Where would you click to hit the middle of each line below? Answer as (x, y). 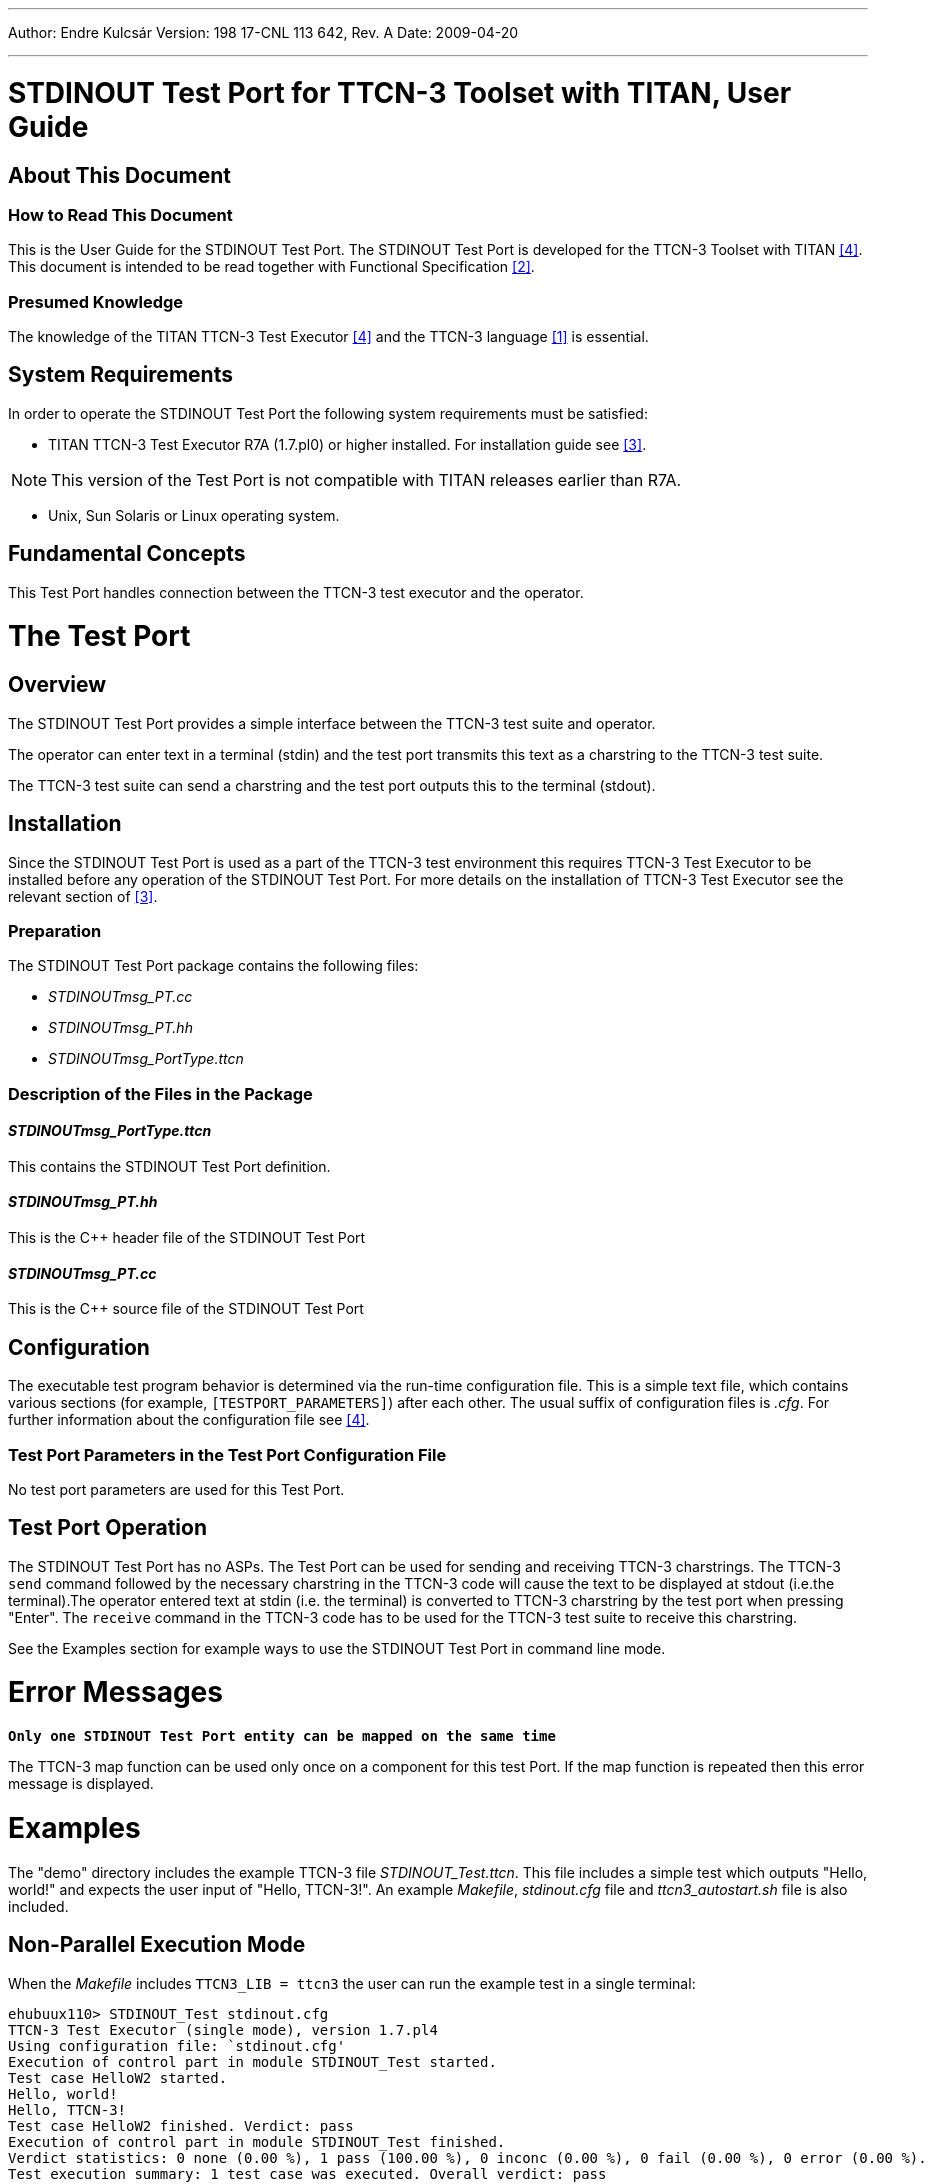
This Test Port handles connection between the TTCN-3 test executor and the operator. (296, 592)
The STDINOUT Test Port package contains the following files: (213, 966)
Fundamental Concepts (127, 554)
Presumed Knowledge (96, 301)
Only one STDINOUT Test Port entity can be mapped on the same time (282, 1736)
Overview (57, 685)
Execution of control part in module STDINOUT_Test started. (252, 2061)
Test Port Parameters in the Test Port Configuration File (227, 1454)
